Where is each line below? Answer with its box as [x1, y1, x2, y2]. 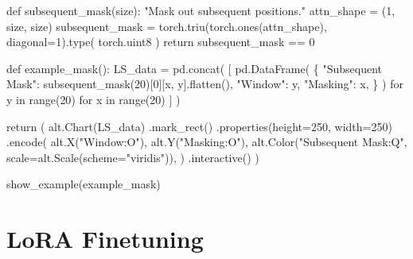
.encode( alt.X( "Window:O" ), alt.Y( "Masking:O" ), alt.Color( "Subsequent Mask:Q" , [6, 133, 407, 150]
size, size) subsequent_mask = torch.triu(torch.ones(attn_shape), [6, 17, 327, 34]
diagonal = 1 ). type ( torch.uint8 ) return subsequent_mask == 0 [6, 33, 315, 50]
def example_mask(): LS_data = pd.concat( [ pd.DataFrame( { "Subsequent [6, 60, 383, 76]
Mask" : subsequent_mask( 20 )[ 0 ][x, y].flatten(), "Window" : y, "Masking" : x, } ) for [6, 75, 403, 92]
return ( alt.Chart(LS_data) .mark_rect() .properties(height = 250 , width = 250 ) [6, 118, 392, 134]
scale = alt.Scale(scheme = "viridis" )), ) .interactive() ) [6, 149, 259, 165]
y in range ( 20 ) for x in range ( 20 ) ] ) [6, 91, 181, 107]
